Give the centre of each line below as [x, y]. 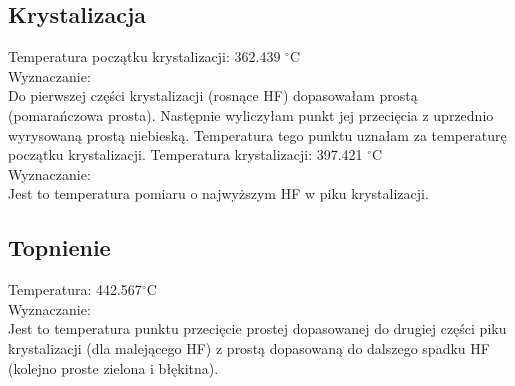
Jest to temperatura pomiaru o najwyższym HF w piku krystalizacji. [218, 193]
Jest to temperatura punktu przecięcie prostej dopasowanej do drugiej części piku [257, 328]
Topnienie [59, 247]
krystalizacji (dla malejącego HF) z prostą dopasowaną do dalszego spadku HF [249, 347]
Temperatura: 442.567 [75, 289]
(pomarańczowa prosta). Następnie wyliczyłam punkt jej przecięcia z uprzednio [251, 114]
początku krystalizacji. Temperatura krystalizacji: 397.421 [185, 154]
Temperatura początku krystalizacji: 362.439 [144, 56]
